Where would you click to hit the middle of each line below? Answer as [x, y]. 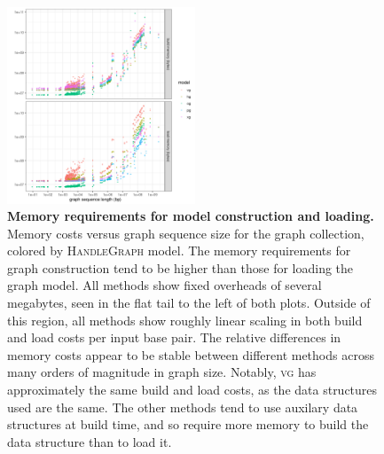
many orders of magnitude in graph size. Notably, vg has [162, 372]
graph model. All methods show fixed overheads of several [165, 285]
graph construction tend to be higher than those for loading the [180, 267]
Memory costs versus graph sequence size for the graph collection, [186, 233]
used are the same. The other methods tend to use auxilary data [183, 407]
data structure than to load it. [90, 441]
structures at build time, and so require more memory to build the [188, 424]
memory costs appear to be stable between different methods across [191, 354]
